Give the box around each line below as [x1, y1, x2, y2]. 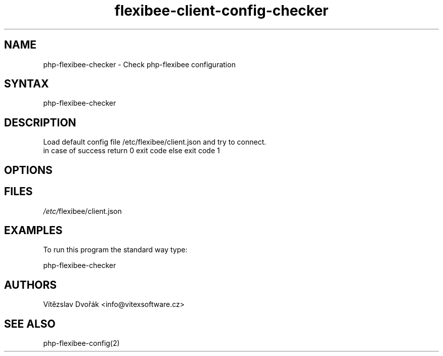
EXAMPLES [4, 224, 63, 237]
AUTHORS [4, 278, 57, 291]
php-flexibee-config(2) [43, 339, 120, 348]
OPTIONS [4, 163, 53, 176]
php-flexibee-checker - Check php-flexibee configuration [43, 60, 236, 69]
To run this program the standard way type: [43, 245, 188, 254]
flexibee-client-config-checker [114, 2, 329, 19]
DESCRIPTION [4, 116, 76, 129]
